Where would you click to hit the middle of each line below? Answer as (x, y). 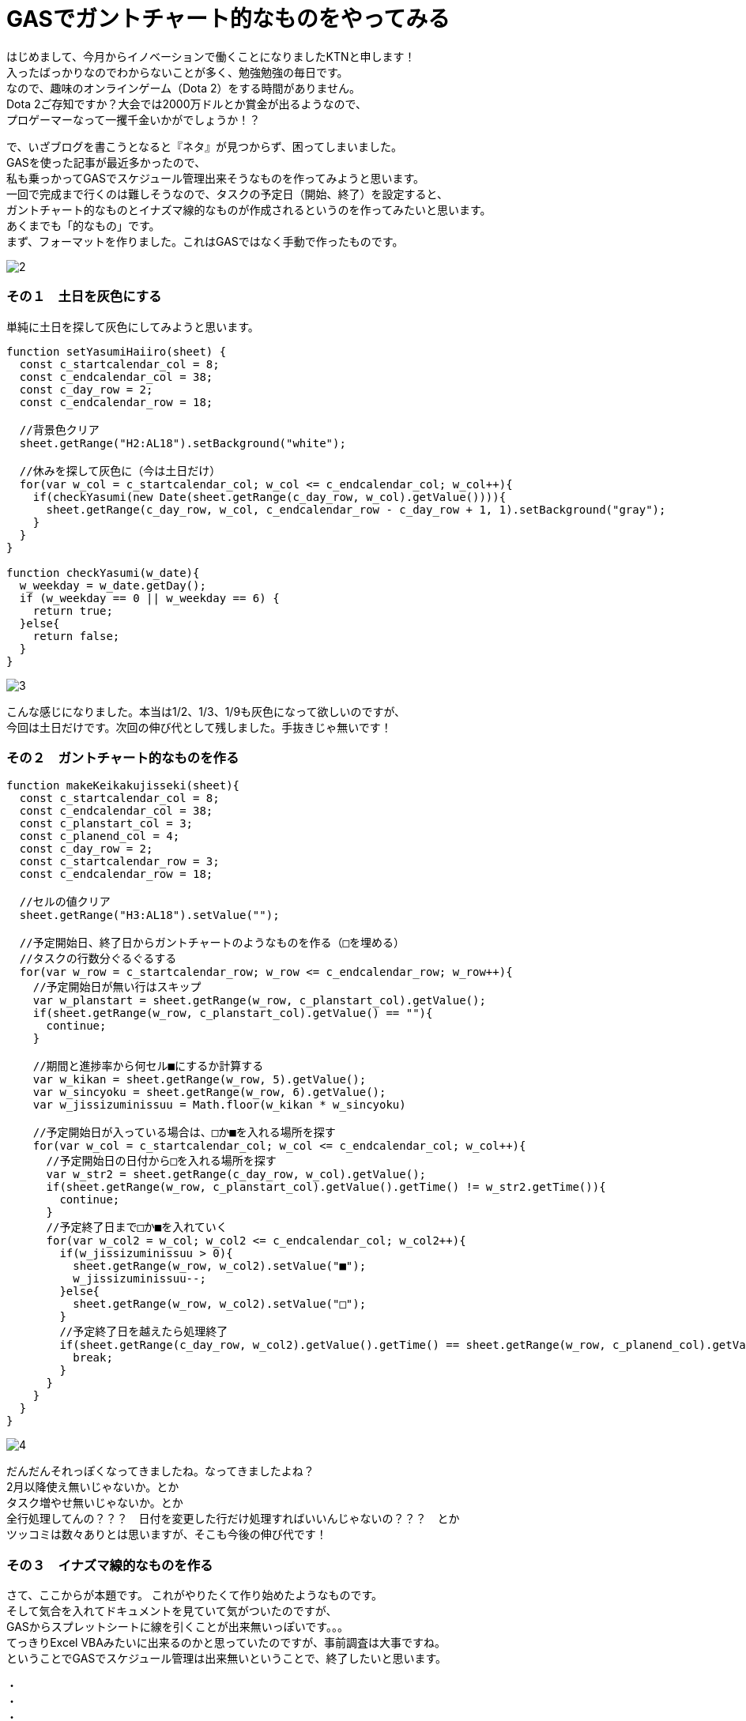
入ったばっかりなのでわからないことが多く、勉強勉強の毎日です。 (177, 72)
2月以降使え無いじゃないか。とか (93, 1487)
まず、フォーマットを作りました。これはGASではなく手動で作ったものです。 (205, 241)
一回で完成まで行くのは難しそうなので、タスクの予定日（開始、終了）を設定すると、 (227, 194)
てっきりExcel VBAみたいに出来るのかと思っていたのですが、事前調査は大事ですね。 (226, 1642)
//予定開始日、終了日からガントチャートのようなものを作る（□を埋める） (212, 943)
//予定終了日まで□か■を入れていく (137, 1228)
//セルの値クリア (65, 902)
